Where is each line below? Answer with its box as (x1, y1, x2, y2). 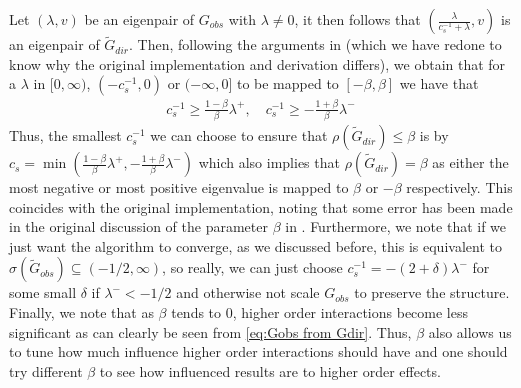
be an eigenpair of (84, 9, 195, 29)
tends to (171, 302, 222, 323)
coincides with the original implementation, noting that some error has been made (9, 196, 513, 217)
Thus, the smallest (9, 125, 122, 146)
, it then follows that (294, 9, 421, 29)
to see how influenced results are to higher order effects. (99, 360, 441, 381)
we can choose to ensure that (150, 125, 328, 146)
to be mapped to (236, 73, 339, 94)
